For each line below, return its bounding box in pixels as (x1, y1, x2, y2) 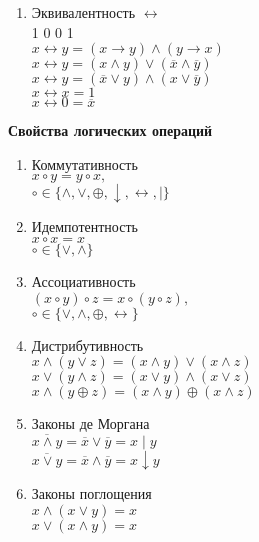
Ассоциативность (31, 270, 136, 291)
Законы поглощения (31, 482, 152, 503)
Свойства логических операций (8, 120, 213, 141)
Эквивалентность (31, 2, 136, 22)
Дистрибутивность (31, 334, 144, 355)
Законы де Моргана (31, 413, 150, 434)
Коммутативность (31, 153, 138, 174)
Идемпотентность (31, 216, 138, 237)
